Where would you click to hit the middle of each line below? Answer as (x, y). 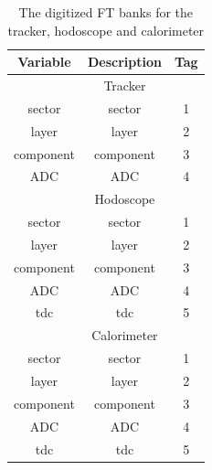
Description (124, 62)
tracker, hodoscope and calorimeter (106, 30)
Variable (44, 62)
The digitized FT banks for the (106, 12)
